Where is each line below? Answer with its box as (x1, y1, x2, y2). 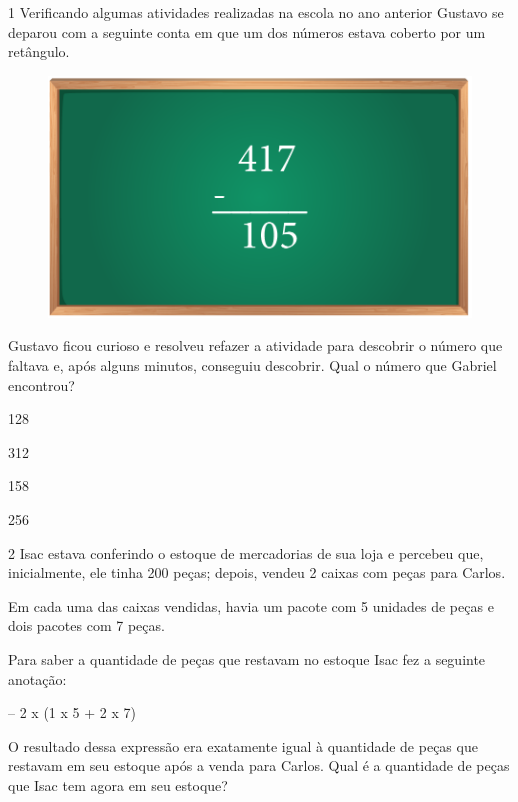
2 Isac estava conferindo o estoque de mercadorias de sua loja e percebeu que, (8, 542, 484, 563)
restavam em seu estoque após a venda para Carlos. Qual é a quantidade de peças (8, 755, 510, 776)
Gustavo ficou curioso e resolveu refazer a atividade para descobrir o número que (8, 335, 503, 356)
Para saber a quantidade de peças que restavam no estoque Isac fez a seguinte (8, 648, 486, 669)
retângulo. (8, 41, 70, 62)
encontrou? (8, 374, 75, 395)
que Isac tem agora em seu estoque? (8, 774, 228, 795)
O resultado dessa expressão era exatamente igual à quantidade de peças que (8, 735, 478, 756)
